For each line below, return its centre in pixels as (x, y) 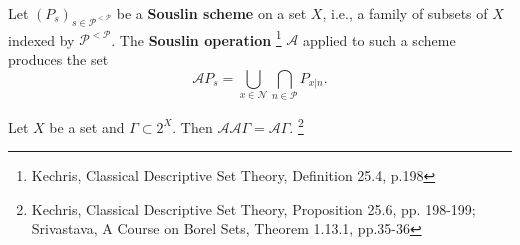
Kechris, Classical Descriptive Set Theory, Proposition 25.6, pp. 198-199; (253, 208)
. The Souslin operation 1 (196, 38)
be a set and (87, 126)
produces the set (58, 59)
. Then (192, 126)
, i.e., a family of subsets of (405, 13)
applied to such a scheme (379, 39)
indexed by (41, 39)
